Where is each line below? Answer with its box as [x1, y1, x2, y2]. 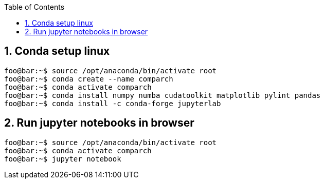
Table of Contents [4, 3, 65, 11]
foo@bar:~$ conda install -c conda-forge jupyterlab [4, 99, 221, 108]
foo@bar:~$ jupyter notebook [4, 154, 121, 163]
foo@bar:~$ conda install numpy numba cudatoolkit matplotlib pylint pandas [4, 91, 321, 99]
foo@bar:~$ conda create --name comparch [4, 74, 173, 83]
